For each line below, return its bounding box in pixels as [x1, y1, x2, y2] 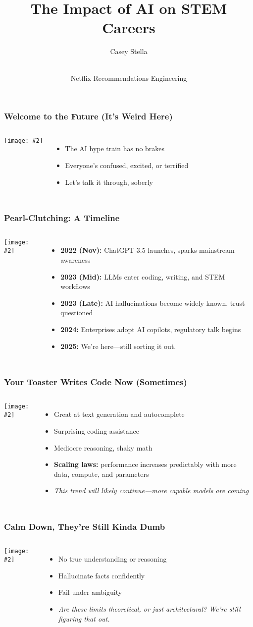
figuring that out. [58, 613, 110, 624]
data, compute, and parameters [53, 468, 149, 479]
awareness [60, 254, 91, 265]
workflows [60, 281, 90, 291]
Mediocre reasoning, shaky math [53, 442, 152, 453]
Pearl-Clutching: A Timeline [4, 212, 120, 224]
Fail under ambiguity [58, 587, 122, 597]
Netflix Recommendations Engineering [70, 72, 187, 83]
